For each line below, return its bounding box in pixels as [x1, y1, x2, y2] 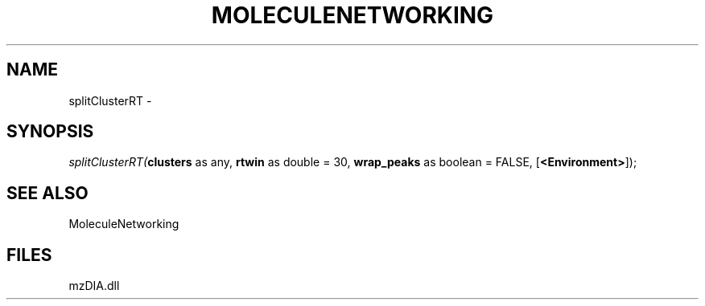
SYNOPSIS [6, 121, 94, 142]
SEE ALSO [6, 182, 89, 203]
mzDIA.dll [68, 279, 120, 293]
